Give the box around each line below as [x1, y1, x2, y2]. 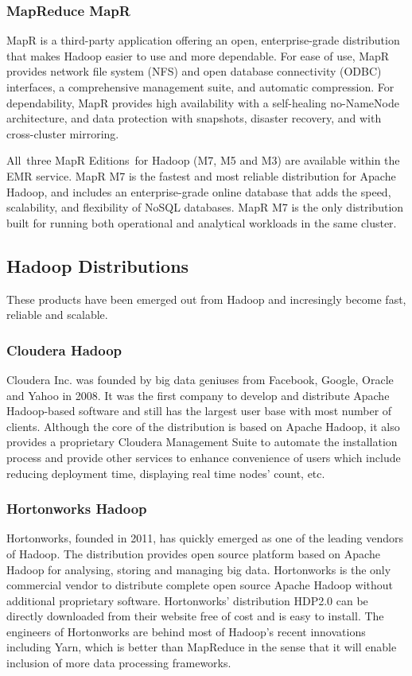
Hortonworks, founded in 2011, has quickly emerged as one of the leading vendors [6, 530, 404, 546]
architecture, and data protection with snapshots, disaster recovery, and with [6, 110, 382, 126]
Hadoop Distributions [6, 253, 189, 278]
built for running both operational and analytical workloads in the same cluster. [6, 214, 397, 231]
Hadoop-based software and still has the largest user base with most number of [6, 402, 392, 419]
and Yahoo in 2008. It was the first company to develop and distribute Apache [6, 387, 390, 403]
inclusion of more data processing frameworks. [6, 655, 231, 671]
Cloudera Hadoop [6, 340, 122, 359]
